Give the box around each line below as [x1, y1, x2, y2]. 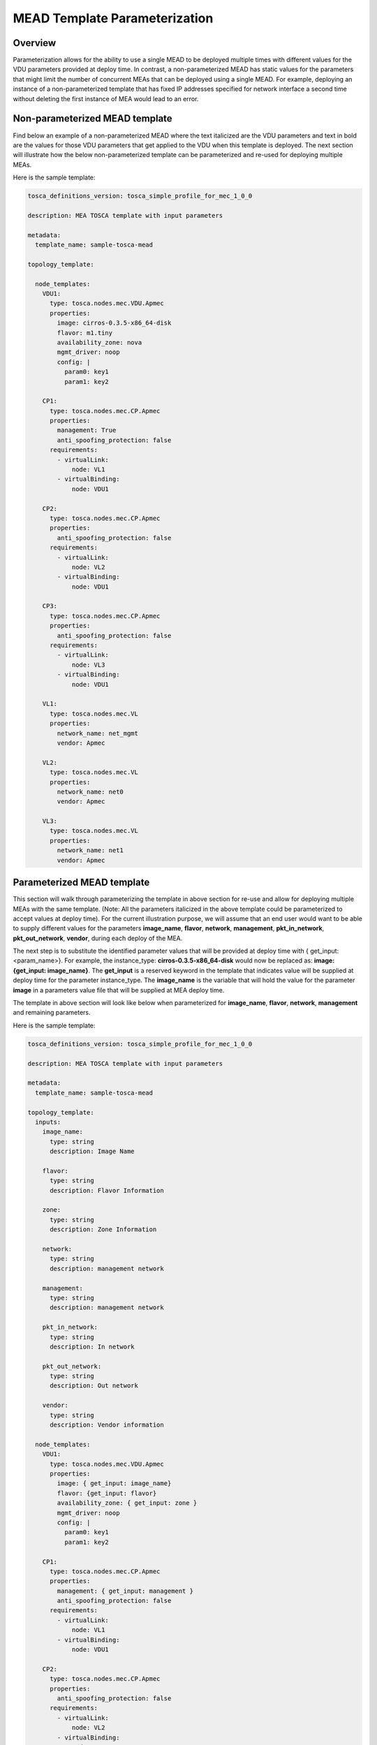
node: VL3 [71, 660, 105, 669]
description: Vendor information [50, 1421, 164, 1429]
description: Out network [50, 1382, 139, 1390]
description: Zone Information [50, 1226, 157, 1233]
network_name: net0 [57, 787, 124, 796]
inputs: [35, 1117, 61, 1126]
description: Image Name [50, 1148, 135, 1155]
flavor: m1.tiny [57, 329, 113, 336]
